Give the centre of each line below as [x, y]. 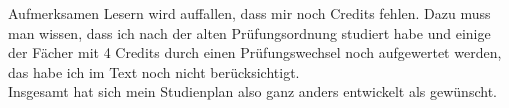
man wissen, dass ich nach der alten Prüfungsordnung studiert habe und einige [249, 32]
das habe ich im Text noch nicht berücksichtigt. [154, 71]
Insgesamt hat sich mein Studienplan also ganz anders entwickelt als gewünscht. [252, 91]
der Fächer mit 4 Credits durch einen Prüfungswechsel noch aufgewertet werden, [255, 52]
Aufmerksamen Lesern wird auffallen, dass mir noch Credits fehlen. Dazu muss [249, 13]
